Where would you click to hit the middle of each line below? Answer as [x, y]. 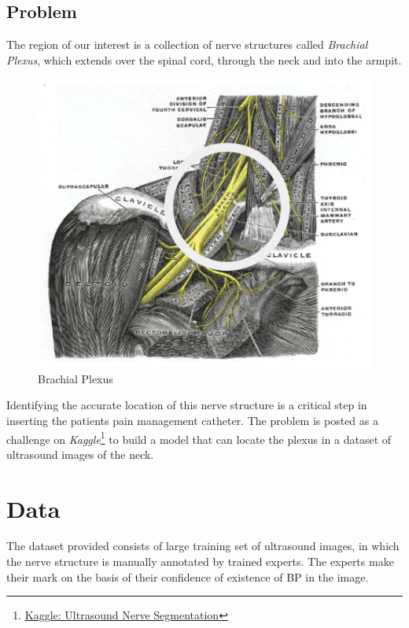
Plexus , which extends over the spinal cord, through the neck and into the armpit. [204, 59]
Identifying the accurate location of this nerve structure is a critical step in [187, 405]
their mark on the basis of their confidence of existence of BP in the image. [188, 576]
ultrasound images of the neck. [80, 454]
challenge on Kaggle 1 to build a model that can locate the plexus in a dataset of [199, 438]
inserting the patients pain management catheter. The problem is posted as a [192, 420]
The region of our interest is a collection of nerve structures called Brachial [187, 44]
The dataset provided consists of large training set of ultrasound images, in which [203, 546]
